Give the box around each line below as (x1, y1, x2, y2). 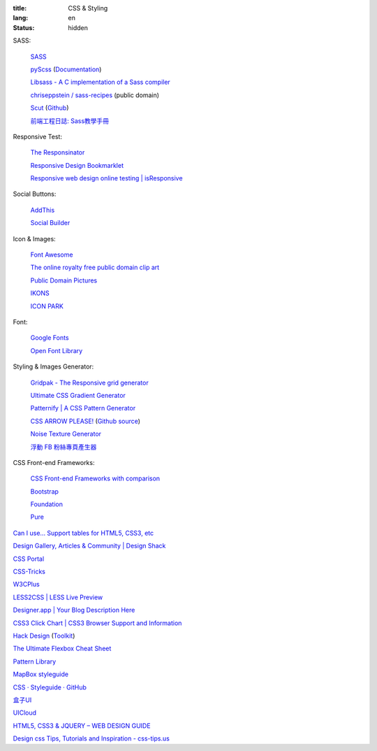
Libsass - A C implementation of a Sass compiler (30, 78, 170, 87)
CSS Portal (13, 555, 45, 563)
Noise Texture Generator (30, 430, 101, 438)
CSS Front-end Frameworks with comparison (30, 474, 161, 482)
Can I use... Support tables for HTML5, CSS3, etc (13, 529, 154, 537)
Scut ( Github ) (30, 103, 69, 112)
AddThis (30, 206, 55, 214)
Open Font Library (30, 346, 83, 355)
